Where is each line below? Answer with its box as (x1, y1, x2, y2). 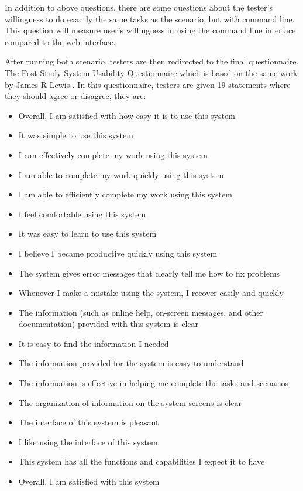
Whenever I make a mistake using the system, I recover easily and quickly (18, 287, 284, 299)
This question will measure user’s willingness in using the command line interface (5, 24, 296, 36)
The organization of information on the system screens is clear (18, 396, 242, 408)
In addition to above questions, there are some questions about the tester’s (5, 1, 273, 13)
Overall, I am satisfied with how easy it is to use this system (18, 109, 235, 121)
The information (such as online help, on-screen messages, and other (18, 306, 264, 318)
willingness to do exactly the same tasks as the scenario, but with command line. (5, 12, 295, 25)
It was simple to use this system (18, 129, 133, 141)
